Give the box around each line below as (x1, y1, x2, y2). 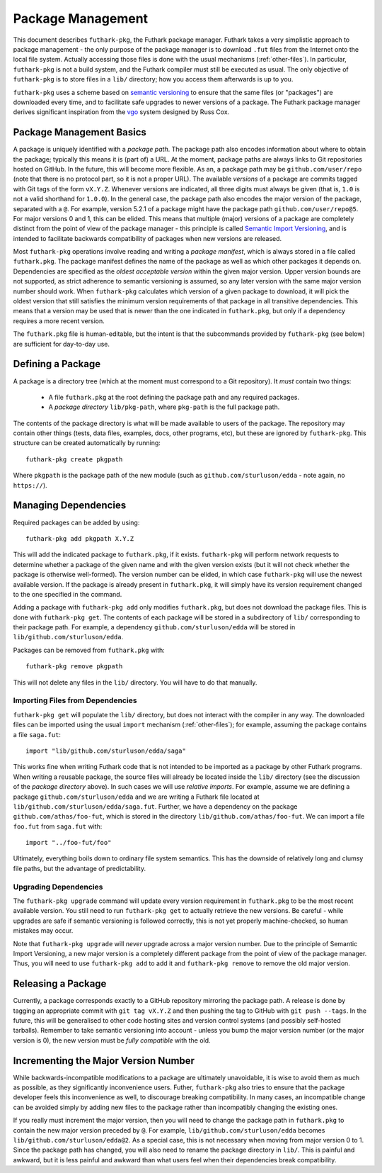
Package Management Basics (13, 126, 146, 138)
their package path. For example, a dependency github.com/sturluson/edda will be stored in (13, 623, 296, 632)
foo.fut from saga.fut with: (13, 822, 103, 831)
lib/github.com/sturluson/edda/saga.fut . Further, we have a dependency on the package (13, 802, 298, 811)
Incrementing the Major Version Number (13, 1055, 195, 1067)
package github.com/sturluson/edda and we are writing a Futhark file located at (13, 792, 260, 801)
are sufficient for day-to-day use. (13, 339, 110, 348)
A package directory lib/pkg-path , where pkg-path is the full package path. (48, 403, 280, 411)
